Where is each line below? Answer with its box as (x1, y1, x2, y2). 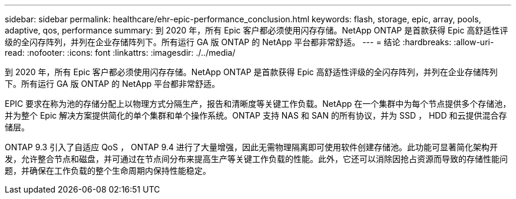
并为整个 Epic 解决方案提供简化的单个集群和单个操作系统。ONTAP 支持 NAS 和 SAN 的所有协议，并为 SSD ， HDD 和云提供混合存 (5, 110, 507, 120)
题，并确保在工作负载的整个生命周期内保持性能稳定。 (5, 166, 211, 176)
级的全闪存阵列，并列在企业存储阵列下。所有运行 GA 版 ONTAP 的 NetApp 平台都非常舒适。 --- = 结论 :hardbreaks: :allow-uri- (5, 37, 494, 47)
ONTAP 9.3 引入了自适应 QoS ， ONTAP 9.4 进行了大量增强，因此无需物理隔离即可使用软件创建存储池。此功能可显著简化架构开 (5, 142, 498, 152)
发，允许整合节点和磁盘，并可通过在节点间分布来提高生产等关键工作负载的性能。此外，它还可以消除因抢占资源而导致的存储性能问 (5, 154, 508, 164)
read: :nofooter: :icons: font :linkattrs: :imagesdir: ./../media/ (5, 48, 236, 58)
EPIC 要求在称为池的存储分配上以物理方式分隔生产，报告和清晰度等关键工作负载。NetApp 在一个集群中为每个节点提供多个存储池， (5, 99, 511, 109)
